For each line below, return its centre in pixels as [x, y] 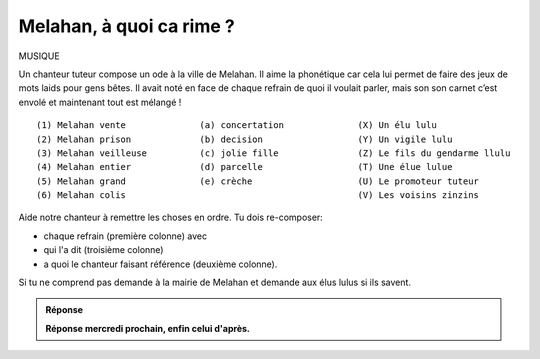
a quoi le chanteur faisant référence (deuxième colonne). [160, 264]
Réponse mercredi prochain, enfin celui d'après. [147, 328]
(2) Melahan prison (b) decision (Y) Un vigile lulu [244, 139]
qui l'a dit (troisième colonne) [103, 250]
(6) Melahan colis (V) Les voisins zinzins [258, 195]
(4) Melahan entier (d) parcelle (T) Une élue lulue [244, 167]
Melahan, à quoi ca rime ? [126, 26]
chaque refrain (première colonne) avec [125, 236]
